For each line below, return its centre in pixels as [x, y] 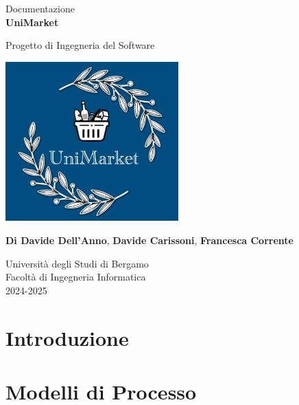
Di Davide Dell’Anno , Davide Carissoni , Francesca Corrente [149, 240]
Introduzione [67, 337]
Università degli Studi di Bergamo [77, 263]
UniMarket [32, 22]
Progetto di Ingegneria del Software [80, 45]
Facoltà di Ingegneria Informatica [76, 277]
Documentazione [40, 8]
